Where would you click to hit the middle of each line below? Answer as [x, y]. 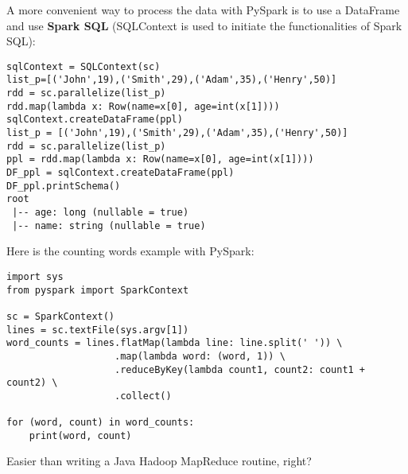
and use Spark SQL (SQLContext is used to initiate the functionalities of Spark [204, 25]
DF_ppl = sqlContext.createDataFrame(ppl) [120, 173]
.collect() [143, 396]
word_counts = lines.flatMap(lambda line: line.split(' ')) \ [175, 343]
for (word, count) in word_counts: [101, 423]
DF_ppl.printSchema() [64, 186]
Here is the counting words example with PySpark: [130, 251]
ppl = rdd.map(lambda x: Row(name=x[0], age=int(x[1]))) [160, 159]
